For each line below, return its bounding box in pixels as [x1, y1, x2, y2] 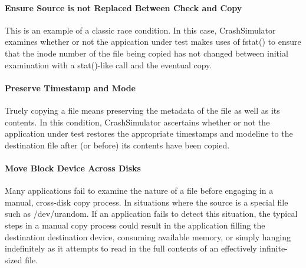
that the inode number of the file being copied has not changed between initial [5, 47, 288, 59]
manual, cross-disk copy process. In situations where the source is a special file [5, 196, 288, 208]
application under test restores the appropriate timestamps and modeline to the [5, 127, 293, 140]
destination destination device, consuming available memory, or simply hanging [5, 230, 291, 243]
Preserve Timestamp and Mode [5, 81, 136, 94]
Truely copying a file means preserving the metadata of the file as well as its [5, 104, 280, 116]
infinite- [259, 242, 288, 254]
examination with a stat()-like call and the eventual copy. [5, 58, 212, 71]
